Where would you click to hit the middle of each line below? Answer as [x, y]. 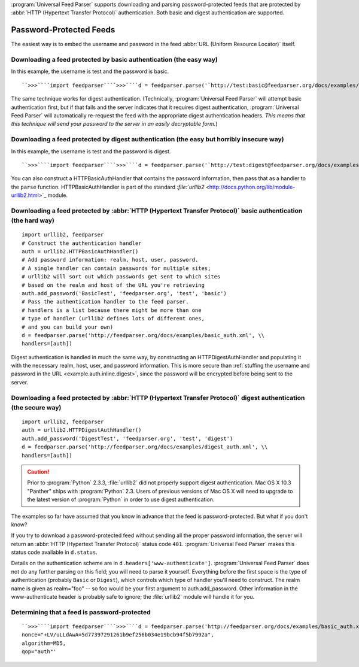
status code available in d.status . [54, 552]
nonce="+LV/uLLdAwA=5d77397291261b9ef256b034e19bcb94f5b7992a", [118, 635]
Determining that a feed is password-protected [81, 612]
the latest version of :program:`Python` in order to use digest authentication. [121, 499]
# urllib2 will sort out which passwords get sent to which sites [121, 277]
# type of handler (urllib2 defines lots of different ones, [113, 319]
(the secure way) [36, 407]
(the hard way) [33, 220]
